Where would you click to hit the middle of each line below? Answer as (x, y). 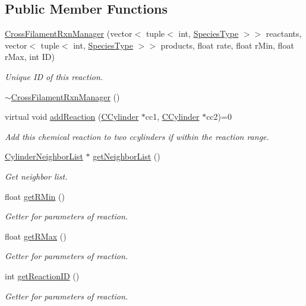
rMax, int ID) (30, 57)
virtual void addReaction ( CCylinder (72, 117)
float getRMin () (35, 196)
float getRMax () (36, 236)
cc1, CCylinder (172, 117)
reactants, (284, 34)
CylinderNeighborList (44, 156)
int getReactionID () (42, 275)
